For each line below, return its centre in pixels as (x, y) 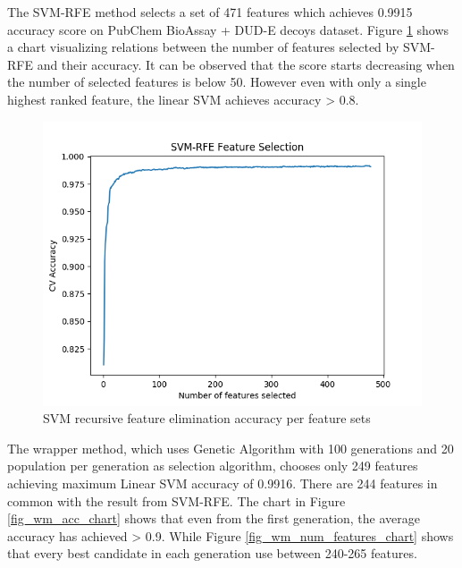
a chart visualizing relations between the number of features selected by (203, 47)
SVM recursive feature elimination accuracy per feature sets (207, 418)
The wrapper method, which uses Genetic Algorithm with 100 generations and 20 (231, 448)
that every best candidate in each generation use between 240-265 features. (212, 553)
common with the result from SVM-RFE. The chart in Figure (176, 500)
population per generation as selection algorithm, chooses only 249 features (213, 466)
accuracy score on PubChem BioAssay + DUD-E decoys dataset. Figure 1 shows (228, 29)
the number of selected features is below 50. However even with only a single (217, 82)
